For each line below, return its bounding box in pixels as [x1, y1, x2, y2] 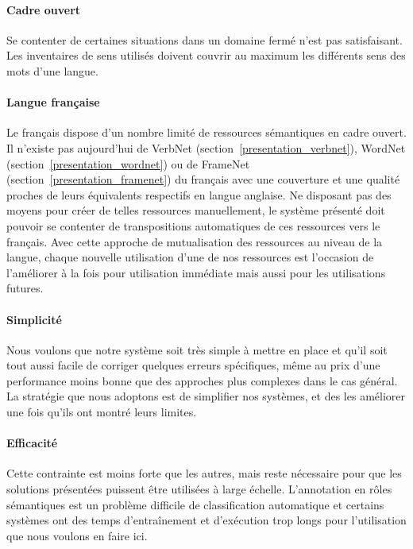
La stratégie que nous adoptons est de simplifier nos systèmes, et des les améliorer [6, 388, 405, 404]
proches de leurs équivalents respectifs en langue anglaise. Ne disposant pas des [6, 186, 392, 203]
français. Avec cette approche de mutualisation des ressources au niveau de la [6, 233, 383, 249]
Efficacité [6, 435, 58, 451]
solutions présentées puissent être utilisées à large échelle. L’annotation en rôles [6, 481, 392, 497]
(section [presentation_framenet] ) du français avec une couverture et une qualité [6, 171, 400, 188]
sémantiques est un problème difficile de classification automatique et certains [6, 496, 384, 512]
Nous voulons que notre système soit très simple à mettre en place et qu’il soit [6, 341, 388, 358]
